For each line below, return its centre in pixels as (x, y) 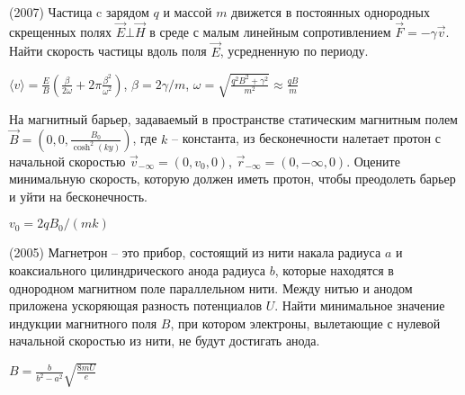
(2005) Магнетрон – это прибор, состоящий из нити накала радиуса (195, 252)
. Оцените (373, 161)
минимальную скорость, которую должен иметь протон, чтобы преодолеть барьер (232, 179)
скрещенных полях (61, 31)
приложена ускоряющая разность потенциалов (136, 305)
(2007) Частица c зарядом (79, 12)
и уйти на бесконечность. (78, 196)
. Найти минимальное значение (360, 305)
